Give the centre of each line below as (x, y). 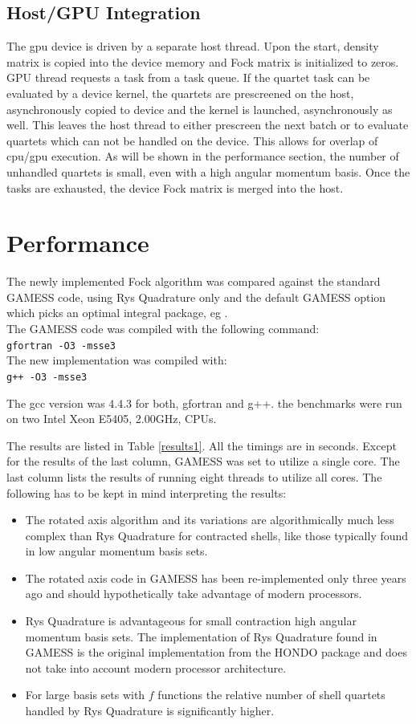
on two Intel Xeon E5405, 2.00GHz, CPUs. (112, 419)
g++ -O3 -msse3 (47, 377)
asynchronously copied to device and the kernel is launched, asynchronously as (200, 109)
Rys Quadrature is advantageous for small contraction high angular (191, 621)
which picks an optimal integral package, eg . (117, 313)
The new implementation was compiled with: (117, 360)
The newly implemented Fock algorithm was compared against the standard (194, 281)
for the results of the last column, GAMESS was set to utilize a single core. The (203, 461)
